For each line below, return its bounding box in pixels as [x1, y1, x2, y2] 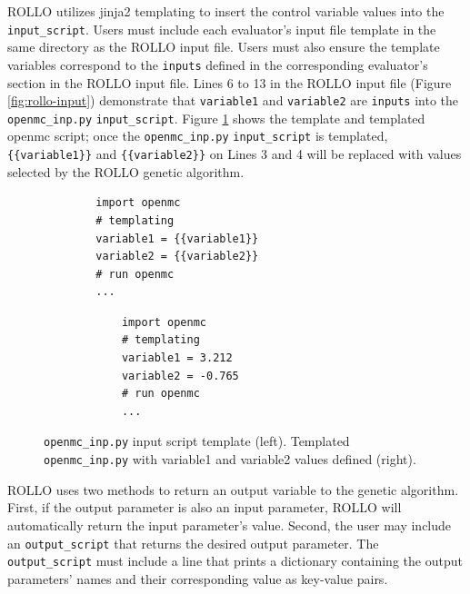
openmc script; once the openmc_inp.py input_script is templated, [7, 126, 388, 145]
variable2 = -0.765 [121, 369, 239, 382]
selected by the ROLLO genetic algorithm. [7, 162, 245, 181]
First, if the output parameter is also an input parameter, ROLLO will [7, 498, 402, 517]
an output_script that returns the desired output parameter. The [7, 533, 379, 552]
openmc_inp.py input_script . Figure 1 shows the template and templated [7, 108, 425, 127]
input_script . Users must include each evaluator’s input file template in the [7, 19, 436, 38]
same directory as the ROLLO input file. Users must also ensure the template [7, 37, 440, 56]
